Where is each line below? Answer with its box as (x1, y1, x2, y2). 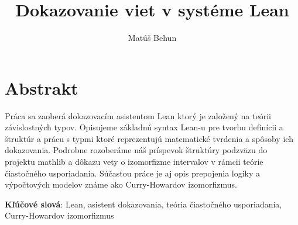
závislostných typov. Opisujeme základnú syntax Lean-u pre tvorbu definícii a (5, 121, 283, 133)
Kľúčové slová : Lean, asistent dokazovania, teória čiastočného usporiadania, (5, 198, 282, 210)
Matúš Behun (128, 32, 177, 44)
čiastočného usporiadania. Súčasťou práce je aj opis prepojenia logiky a (5, 167, 261, 179)
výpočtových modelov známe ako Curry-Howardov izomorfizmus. (5, 178, 237, 191)
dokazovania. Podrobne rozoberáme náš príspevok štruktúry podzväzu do (5, 144, 268, 156)
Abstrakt (5, 75, 78, 99)
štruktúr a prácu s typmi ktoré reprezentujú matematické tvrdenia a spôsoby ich (5, 132, 293, 144)
